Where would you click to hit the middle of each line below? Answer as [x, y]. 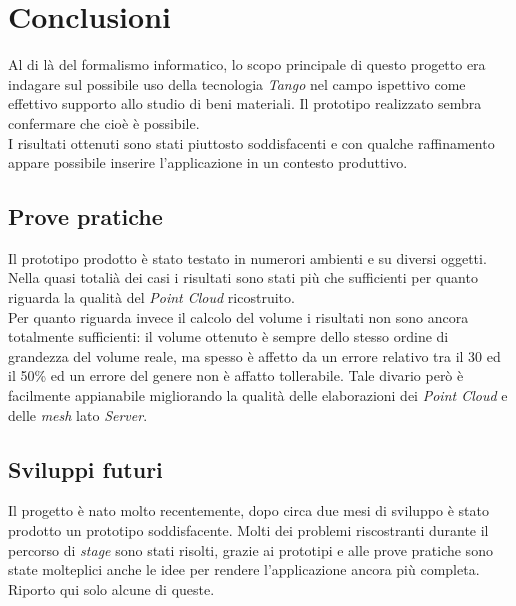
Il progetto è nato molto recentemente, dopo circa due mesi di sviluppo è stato [248, 510]
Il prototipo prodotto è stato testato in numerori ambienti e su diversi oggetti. [247, 257]
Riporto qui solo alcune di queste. [111, 588]
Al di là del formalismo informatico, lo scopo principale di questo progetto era [247, 64]
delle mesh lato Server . [78, 414]
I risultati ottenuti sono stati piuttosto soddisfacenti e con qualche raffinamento [251, 142]
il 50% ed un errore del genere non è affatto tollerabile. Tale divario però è [236, 375]
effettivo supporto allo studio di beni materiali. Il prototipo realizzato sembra [245, 103]
